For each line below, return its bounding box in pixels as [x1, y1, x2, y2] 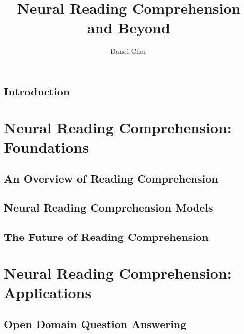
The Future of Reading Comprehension [4, 229, 209, 244]
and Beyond [87, 17, 170, 38]
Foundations [4, 137, 89, 157]
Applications [4, 282, 92, 302]
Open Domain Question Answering [4, 316, 187, 332]
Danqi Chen [110, 46, 147, 56]
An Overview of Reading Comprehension [4, 171, 218, 186]
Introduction [4, 83, 70, 98]
